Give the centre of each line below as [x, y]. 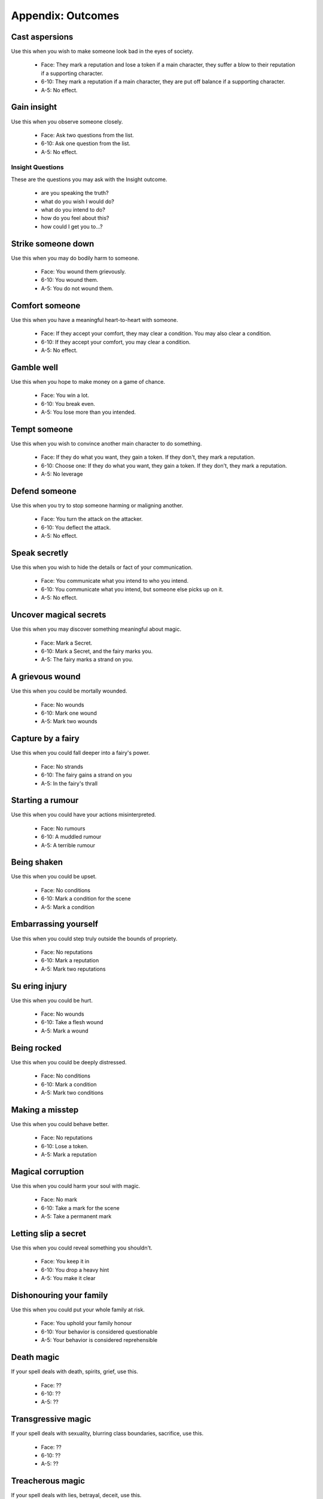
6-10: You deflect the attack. [76, 527]
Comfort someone [46, 305]
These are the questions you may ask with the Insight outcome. [89, 179]
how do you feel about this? [75, 218]
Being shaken [37, 863]
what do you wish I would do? [78, 201]
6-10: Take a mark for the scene [80, 1208]
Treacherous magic [48, 1481]
